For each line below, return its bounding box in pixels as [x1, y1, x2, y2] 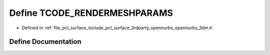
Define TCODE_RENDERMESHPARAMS [9, 7, 173, 18]
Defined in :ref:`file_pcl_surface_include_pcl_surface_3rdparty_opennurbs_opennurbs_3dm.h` [21, 25, 214, 31]
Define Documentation [9, 38, 81, 46]
